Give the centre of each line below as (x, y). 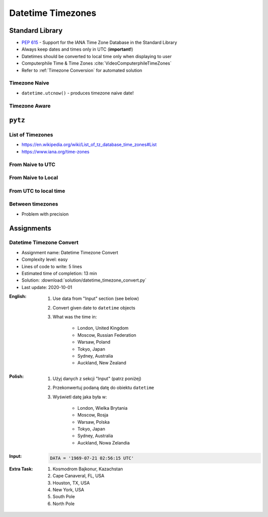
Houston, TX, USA (71, 483)
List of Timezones (31, 135)
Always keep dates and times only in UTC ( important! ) (77, 49)
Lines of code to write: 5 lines (52, 266)
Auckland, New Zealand (102, 363)
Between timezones (34, 204)
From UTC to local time (37, 191)
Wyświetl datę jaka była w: (80, 397)
